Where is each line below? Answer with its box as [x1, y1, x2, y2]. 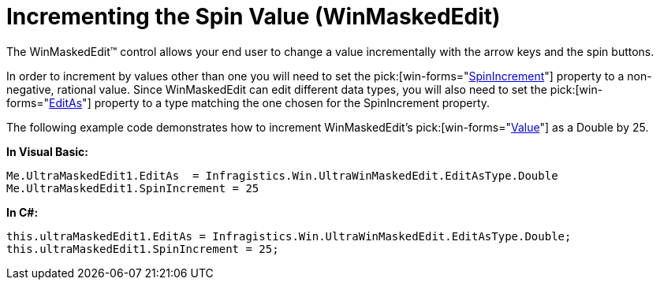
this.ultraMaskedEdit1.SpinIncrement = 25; [6, 242, 279, 255]
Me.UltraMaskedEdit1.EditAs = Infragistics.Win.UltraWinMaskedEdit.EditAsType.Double [6, 169, 558, 182]
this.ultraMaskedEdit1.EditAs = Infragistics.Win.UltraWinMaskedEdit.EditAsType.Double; [6, 229, 572, 243]
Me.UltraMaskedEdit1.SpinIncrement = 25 [6, 181, 259, 195]
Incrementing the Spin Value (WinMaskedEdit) [6, 3, 501, 30]
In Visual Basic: [6, 144, 88, 158]
